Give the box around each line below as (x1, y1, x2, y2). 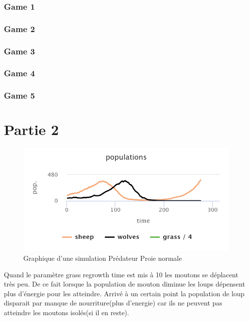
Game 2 (4, 22, 35, 34)
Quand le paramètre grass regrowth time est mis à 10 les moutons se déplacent (4, 269, 238, 279)
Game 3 (4, 45, 35, 57)
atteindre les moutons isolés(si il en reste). (4, 307, 129, 317)
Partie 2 (4, 119, 59, 139)
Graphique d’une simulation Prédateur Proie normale (23, 253, 182, 263)
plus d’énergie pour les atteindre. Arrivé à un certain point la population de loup (4, 288, 245, 298)
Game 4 (4, 67, 35, 79)
